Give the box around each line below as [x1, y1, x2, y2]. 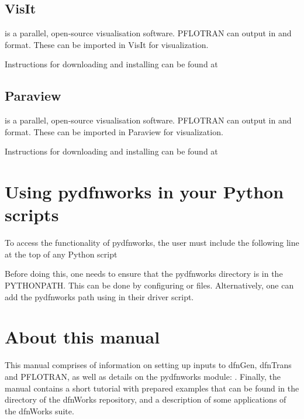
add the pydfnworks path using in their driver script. [5, 290, 194, 303]
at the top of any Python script [5, 248, 118, 260]
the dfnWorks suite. [5, 404, 74, 417]
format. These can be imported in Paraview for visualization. [5, 125, 223, 138]
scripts [5, 202, 59, 226]
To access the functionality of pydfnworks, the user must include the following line [5, 236, 299, 249]
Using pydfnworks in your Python [5, 180, 284, 204]
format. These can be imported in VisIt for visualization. [5, 38, 209, 50]
